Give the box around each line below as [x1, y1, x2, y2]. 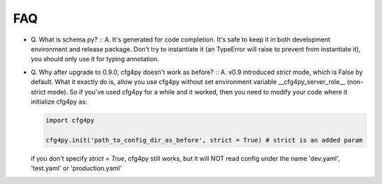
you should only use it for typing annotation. [30, 55, 159, 63]
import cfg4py [45, 116, 95, 124]
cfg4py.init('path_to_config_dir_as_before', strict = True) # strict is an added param [45, 136, 364, 144]
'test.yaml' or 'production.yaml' [30, 164, 122, 173]
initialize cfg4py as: [30, 97, 88, 106]
